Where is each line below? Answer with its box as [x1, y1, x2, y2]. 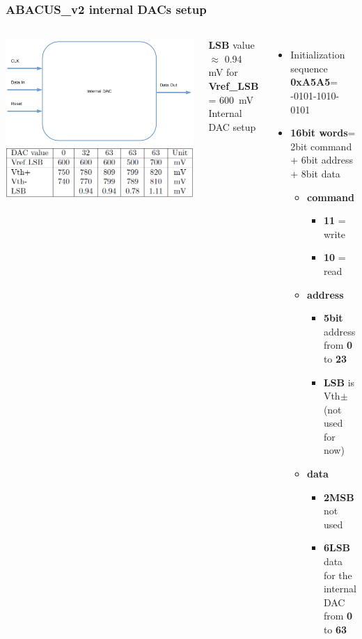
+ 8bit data [290, 166, 340, 180]
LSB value [208, 38, 255, 52]
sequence [290, 61, 328, 75]
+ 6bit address [290, 152, 353, 167]
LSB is [323, 374, 355, 389]
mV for [208, 65, 238, 79]
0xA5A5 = [290, 74, 338, 89]
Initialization [290, 47, 345, 62]
